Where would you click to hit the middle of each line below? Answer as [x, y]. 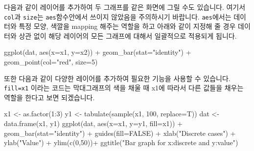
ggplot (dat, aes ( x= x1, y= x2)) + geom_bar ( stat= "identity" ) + [98, 52]
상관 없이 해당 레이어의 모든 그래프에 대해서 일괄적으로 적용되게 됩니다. [128, 35]
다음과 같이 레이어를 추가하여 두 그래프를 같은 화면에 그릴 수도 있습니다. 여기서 [125, 7]
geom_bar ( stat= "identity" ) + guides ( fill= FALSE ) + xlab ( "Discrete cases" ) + [120, 133]
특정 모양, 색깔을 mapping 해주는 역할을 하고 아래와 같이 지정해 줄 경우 [127, 26]
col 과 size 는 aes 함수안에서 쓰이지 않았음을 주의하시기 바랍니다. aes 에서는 [118, 16]
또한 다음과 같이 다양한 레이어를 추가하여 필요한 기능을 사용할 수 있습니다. [117, 78]
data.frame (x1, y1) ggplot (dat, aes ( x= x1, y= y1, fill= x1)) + [93, 123]
